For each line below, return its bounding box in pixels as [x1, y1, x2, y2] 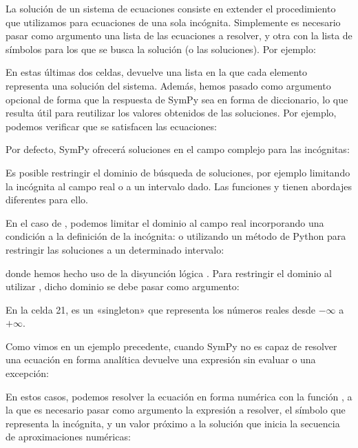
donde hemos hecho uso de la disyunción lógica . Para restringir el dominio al [6, 265, 332, 280]
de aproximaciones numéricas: [6, 429, 131, 444]
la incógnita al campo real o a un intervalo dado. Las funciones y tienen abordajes [6, 179, 352, 193]
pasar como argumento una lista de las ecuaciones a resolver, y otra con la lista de [6, 28, 352, 43]
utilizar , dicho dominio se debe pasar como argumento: [6, 279, 240, 294]
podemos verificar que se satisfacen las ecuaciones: [6, 119, 217, 133]
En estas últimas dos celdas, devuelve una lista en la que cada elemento [6, 65, 308, 79]
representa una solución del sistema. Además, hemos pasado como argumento [6, 78, 331, 92]
